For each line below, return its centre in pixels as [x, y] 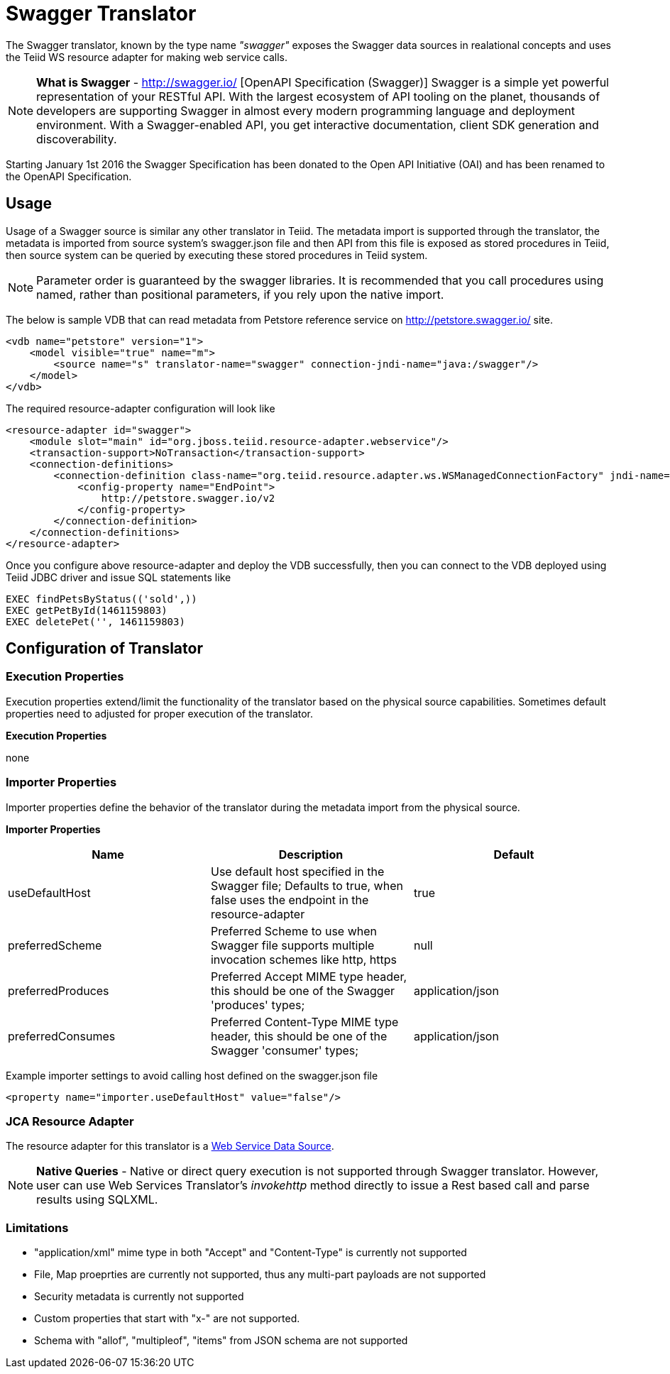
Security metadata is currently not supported [139, 1297]
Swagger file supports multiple [292, 945]
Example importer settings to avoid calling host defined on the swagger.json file [192, 1075]
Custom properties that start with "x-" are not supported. [167, 1319]
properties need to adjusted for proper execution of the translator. [160, 713]
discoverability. [77, 139]
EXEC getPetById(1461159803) [87, 610]
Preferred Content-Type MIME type [304, 1022]
